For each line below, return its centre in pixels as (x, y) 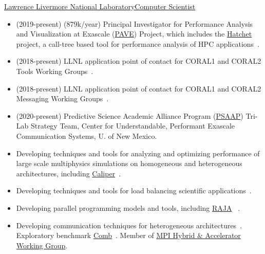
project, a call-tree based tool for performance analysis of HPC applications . (138, 43)
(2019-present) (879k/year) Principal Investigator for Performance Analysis (135, 23)
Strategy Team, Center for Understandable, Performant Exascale (133, 126)
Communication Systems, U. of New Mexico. (87, 135)
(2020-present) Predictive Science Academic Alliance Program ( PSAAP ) (130, 115)
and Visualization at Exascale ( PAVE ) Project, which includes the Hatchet (134, 34)
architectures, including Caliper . (69, 173)
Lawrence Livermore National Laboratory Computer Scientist (100, 6)
